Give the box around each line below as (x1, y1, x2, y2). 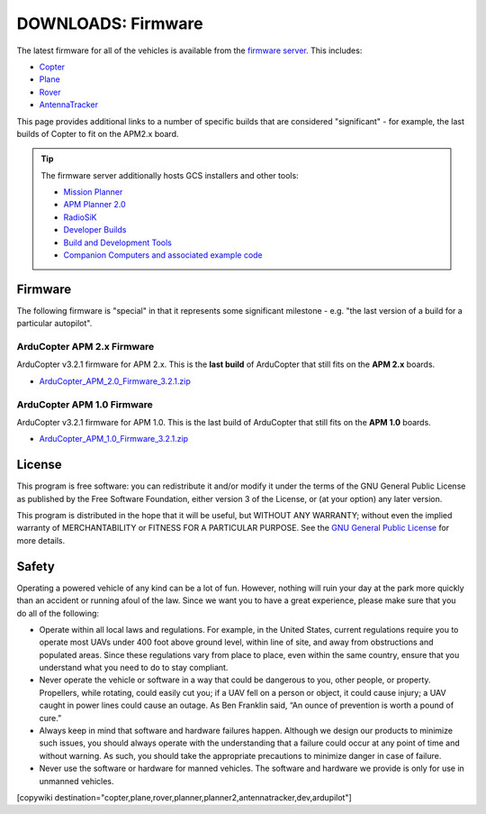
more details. (16, 535, 66, 545)
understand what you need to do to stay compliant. (39, 663, 229, 673)
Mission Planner (63, 187, 123, 197)
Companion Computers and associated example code (63, 250, 263, 261)
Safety (16, 559, 56, 574)
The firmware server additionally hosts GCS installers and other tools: (40, 169, 299, 180)
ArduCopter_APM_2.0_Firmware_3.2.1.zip (39, 375, 191, 387)
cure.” (39, 712, 62, 723)
